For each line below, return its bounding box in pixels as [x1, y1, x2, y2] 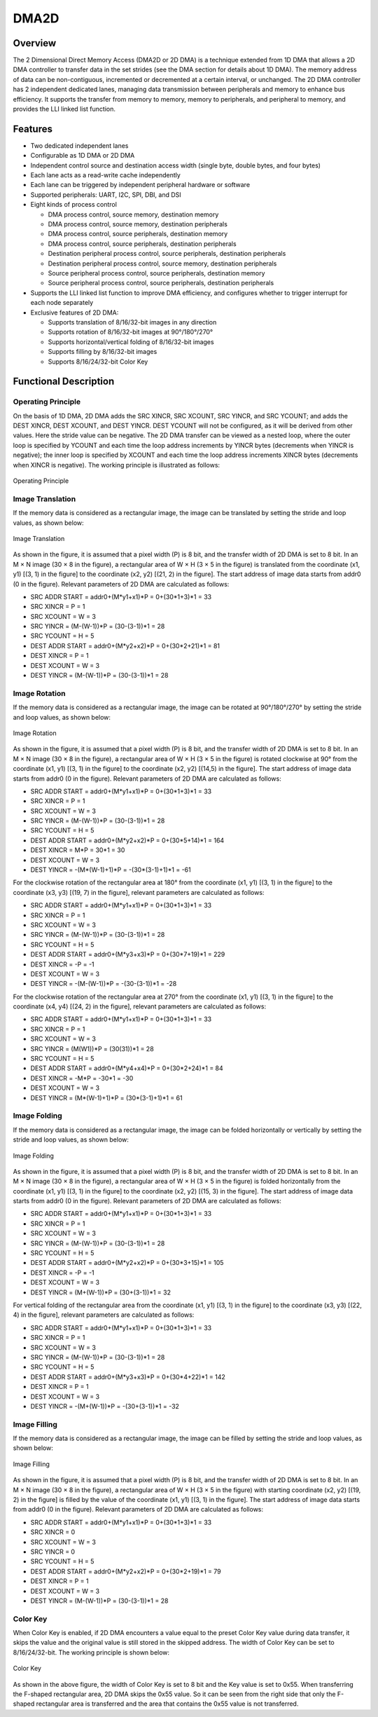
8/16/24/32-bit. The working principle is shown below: [13, 1648, 170, 1657]
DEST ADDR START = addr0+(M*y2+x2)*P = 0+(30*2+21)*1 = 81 [30, 641, 220, 650]
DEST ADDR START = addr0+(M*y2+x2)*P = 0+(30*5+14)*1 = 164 [30, 836, 225, 844]
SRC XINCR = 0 [30, 1528, 76, 1536]
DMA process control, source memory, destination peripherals [48, 220, 227, 228]
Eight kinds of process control [30, 200, 117, 209]
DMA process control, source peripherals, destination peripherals [48, 239, 237, 248]
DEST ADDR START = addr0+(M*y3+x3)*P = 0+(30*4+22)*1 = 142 [30, 1372, 225, 1381]
